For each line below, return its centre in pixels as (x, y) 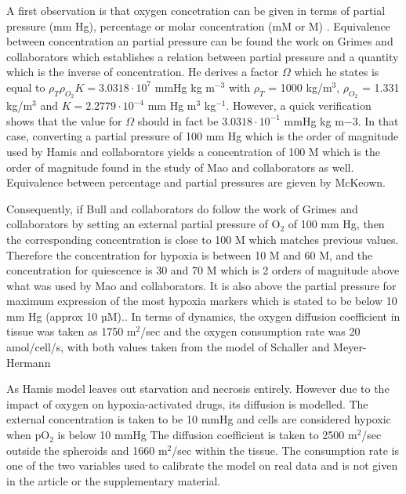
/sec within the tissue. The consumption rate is (286, 450)
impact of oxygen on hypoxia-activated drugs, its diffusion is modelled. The (187, 403)
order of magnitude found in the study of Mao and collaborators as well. (180, 167)
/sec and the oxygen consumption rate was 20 (250, 331)
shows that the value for (64, 120)
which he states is (337, 72)
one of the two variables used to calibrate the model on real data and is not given (202, 465)
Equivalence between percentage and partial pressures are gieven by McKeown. (196, 182)
